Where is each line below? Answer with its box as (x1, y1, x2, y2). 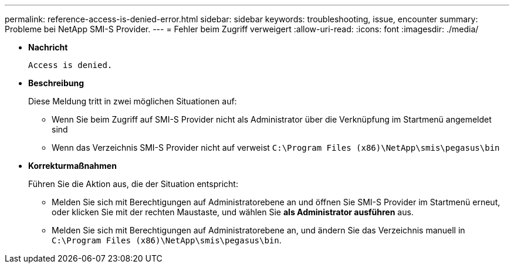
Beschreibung (28, 78, 84, 88)
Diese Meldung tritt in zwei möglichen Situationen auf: (28, 96, 237, 106)
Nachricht (28, 42, 68, 52)
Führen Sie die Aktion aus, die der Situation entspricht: (28, 179, 238, 189)
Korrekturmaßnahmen (28, 161, 117, 171)
